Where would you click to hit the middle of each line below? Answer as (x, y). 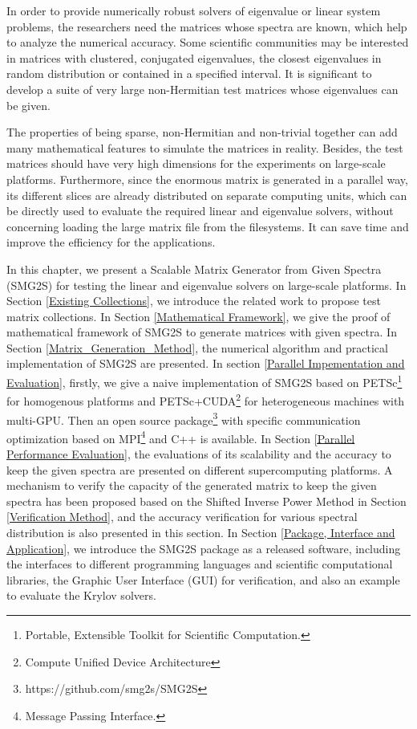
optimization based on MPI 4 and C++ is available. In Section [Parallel (181, 437)
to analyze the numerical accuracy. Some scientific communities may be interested (208, 42)
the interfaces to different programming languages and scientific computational (200, 564)
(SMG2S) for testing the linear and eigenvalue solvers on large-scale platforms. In (206, 285)
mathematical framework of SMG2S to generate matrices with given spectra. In (202, 332)
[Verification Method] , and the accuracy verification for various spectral (182, 517)
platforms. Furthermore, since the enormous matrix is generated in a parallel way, (207, 179)
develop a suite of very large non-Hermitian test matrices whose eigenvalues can (202, 89)
